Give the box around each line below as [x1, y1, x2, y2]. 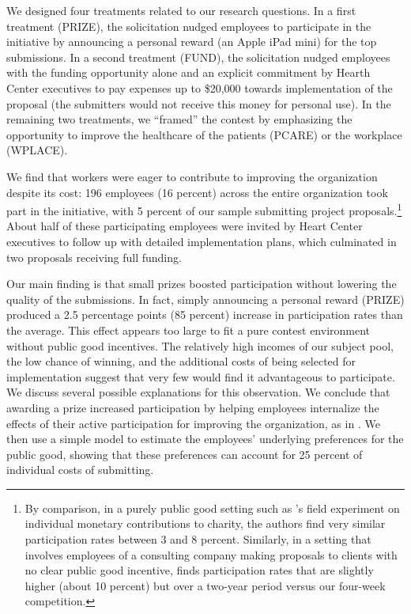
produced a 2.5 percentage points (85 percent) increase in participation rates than [6, 306, 403, 323]
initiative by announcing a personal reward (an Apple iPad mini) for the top [6, 33, 377, 50]
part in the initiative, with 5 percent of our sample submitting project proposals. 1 [6, 200, 402, 218]
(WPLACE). [6, 142, 68, 158]
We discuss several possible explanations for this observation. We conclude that [6, 384, 390, 400]
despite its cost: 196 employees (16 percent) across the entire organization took [6, 184, 388, 200]
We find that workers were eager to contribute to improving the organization [6, 168, 378, 184]
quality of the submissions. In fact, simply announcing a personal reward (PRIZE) [6, 290, 405, 307]
